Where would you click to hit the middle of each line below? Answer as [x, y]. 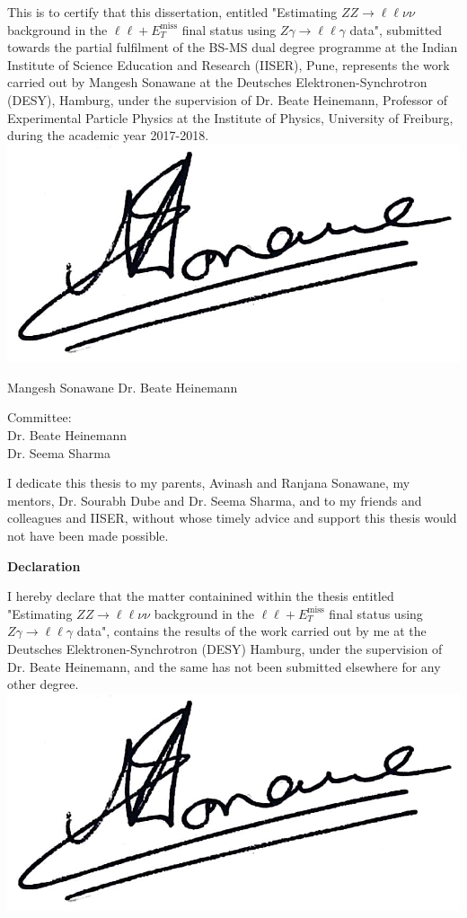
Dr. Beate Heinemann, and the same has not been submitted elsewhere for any [224, 666]
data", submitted [396, 29]
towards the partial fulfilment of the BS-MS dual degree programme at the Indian [233, 47]
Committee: [40, 417]
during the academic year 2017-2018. [108, 135]
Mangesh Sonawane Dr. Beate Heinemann [123, 387]
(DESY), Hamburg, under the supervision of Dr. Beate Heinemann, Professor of [227, 99]
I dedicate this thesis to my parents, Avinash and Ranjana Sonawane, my [209, 483]
